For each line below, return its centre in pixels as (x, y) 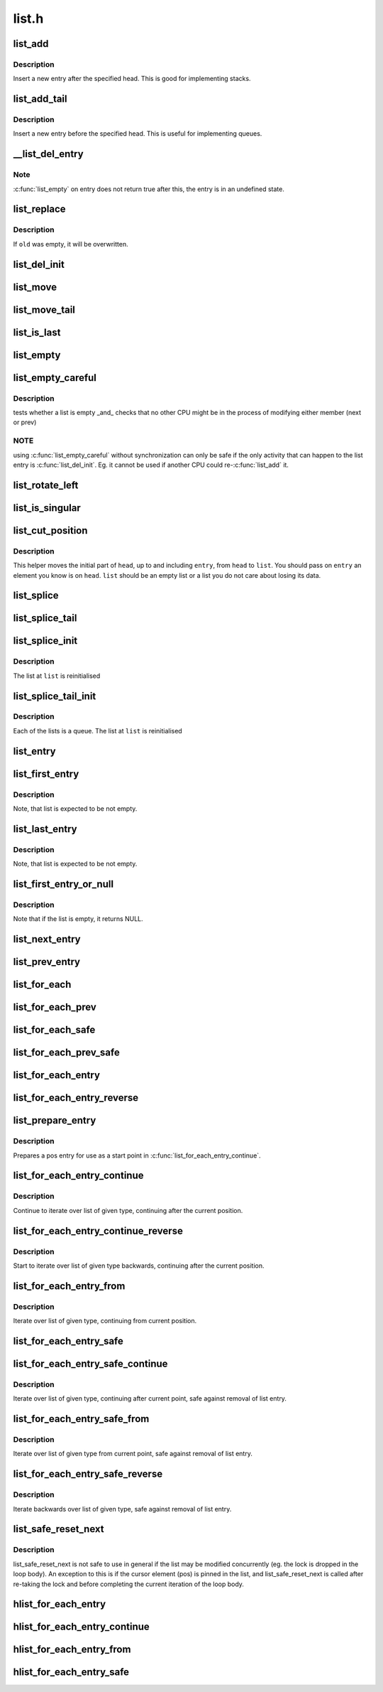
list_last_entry (45, 829)
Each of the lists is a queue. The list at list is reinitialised (98, 731)
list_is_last (37, 332)
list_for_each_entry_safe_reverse (88, 1474)
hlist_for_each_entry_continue (82, 1627)
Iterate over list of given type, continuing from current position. (105, 1321)
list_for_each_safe (54, 1030)
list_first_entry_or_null (63, 884)
